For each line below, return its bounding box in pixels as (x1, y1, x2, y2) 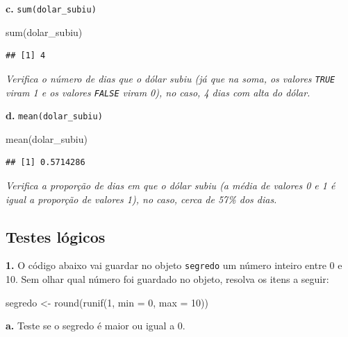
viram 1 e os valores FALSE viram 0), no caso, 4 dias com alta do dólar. (6, 85, 310, 99)
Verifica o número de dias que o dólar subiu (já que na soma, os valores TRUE (6, 71, 335, 85)
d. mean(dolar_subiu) (6, 108, 103, 123)
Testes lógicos (6, 225, 106, 247)
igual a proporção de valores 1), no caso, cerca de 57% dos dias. (6, 191, 277, 206)
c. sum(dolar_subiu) (6, 1, 97, 15)
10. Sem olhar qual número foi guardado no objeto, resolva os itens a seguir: (6, 272, 329, 286)
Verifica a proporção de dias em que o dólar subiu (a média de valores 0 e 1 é (6, 178, 335, 192)
